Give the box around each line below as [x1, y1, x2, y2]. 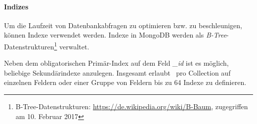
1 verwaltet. [54, 40, 89, 51]
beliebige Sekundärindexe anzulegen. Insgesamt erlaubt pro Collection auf [4, 67, 231, 78]
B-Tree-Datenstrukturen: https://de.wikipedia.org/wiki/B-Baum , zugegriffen [15, 101, 248, 112]
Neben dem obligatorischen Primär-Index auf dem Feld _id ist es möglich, [4, 58, 229, 68]
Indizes [4, 1, 29, 11]
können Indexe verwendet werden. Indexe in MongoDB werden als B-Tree [4, 30, 227, 40]
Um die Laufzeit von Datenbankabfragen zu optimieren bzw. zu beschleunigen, [4, 20, 243, 30]
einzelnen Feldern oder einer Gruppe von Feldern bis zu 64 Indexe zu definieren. [4, 77, 247, 87]
